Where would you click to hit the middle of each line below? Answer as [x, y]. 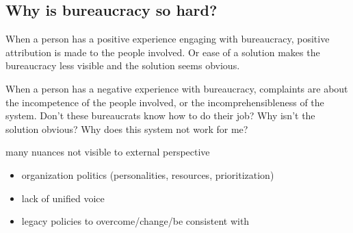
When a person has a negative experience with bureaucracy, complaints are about [177, 88]
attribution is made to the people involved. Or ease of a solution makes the [163, 52]
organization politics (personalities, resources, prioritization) [148, 174]
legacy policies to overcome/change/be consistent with [135, 221]
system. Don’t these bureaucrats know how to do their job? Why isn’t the [160, 115]
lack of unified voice [63, 198]
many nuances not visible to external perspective [108, 152]
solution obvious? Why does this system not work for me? [127, 128]
